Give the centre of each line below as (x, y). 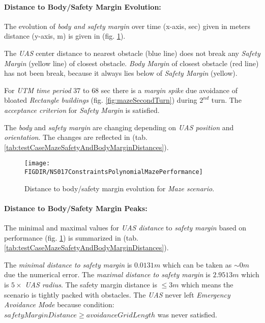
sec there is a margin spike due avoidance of (169, 90)
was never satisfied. (187, 314)
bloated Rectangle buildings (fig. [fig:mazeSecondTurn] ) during (101, 100)
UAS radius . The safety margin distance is (91, 284)
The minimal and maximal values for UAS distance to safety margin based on (125, 228)
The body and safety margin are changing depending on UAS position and (119, 127)
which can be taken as (197, 264)
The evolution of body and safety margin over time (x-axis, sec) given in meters (127, 26)
